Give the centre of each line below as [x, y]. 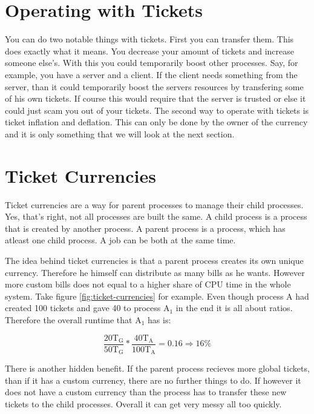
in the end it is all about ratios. [234, 308]
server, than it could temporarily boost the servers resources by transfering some [154, 86]
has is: [159, 319]
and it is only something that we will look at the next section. [120, 133]
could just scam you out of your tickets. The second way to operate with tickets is [157, 110]
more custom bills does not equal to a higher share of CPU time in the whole [148, 284]
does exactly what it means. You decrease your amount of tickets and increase [150, 51]
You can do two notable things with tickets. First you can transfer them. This [149, 39]
